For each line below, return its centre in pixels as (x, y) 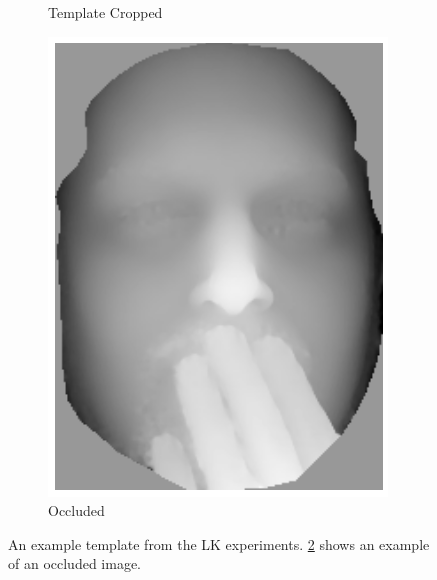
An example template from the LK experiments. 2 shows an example (219, 543)
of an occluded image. (74, 563)
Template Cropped (105, 12)
